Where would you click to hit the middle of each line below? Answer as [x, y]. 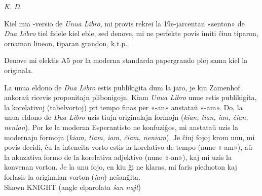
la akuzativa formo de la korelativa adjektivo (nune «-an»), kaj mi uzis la [118, 157]
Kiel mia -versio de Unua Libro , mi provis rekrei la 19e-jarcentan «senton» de [124, 23]
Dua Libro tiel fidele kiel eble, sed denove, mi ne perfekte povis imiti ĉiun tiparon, [131, 33]
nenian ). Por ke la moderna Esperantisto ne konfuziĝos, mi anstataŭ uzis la [121, 127]
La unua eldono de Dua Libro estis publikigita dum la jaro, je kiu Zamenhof [122, 87]
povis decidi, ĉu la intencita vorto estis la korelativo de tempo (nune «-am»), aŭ [128, 147]
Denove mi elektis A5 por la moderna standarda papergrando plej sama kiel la [126, 60]
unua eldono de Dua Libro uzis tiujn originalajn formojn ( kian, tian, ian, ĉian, [126, 117]
